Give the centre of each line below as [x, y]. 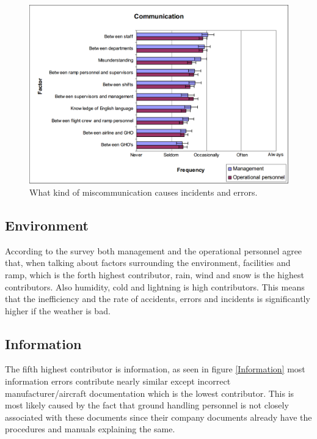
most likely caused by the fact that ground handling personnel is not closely [147, 405]
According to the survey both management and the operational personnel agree [154, 250]
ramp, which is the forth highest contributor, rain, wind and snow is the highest [155, 274]
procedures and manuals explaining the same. [90, 429]
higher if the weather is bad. [58, 310]
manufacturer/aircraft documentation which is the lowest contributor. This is [150, 393]
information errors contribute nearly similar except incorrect [118, 381]
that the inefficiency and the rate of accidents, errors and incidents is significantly [158, 299]
